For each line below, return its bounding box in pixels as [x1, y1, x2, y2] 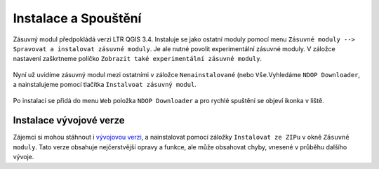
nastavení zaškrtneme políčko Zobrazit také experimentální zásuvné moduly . [13, 55, 262, 63]
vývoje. [13, 153, 34, 161]
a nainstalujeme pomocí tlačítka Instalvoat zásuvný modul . [13, 81, 197, 89]
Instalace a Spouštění [13, 11, 142, 26]
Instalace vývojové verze [13, 114, 126, 126]
